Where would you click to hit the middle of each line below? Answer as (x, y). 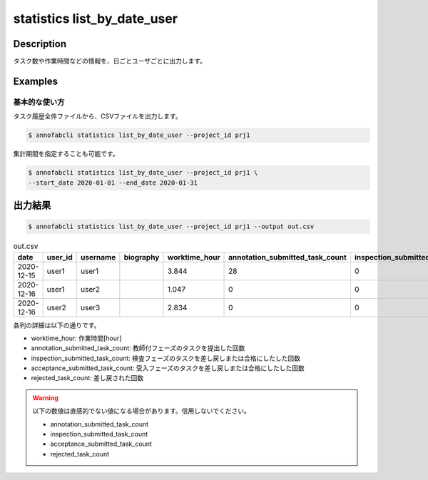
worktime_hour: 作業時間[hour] (76, 338)
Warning (45, 398)
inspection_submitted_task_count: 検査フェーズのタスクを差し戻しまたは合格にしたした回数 (166, 358)
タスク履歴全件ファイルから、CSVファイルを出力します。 (97, 116)
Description (40, 44)
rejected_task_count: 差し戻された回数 (87, 378)
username (98, 257)
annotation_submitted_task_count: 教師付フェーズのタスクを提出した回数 (138, 348)
